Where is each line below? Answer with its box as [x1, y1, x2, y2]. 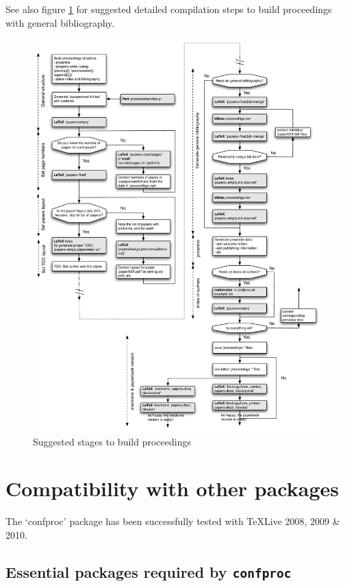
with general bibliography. [5, 15, 115, 29]
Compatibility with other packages [5, 474, 339, 502]
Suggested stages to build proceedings [33, 434, 191, 448]
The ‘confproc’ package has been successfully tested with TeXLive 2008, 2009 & [5, 514, 340, 528]
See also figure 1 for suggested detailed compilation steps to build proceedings [5, 2, 332, 16]
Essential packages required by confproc [5, 561, 292, 582]
